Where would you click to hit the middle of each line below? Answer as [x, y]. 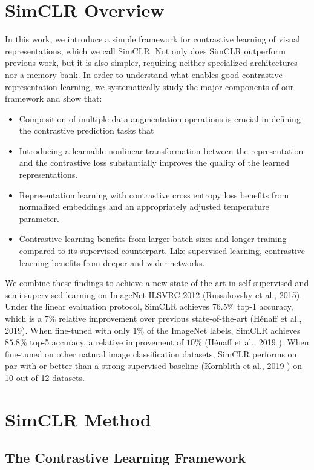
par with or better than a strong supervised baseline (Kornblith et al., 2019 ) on [153, 366]
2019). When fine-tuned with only [67, 330]
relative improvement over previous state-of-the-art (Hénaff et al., [180, 318]
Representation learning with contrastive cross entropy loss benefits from [154, 194]
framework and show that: [54, 98]
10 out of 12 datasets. [45, 377]
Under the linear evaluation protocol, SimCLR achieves [107, 306]
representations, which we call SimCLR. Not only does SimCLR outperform [145, 51]
